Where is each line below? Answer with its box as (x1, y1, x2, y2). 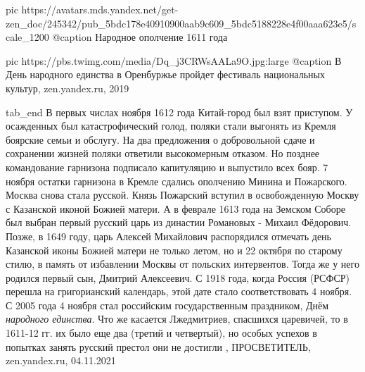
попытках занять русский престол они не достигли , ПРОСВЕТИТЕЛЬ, (6, 339, 311, 354)
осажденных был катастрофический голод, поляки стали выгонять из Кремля (6, 118, 336, 133)
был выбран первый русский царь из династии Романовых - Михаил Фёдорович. (6, 215, 352, 230)
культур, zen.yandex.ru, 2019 (6, 80, 129, 95)
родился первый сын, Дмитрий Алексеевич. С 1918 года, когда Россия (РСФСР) (6, 270, 350, 285)
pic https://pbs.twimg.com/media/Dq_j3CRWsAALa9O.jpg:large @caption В (6, 53, 342, 68)
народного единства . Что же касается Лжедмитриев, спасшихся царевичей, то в (6, 311, 348, 326)
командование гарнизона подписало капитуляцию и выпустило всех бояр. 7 (6, 159, 328, 174)
